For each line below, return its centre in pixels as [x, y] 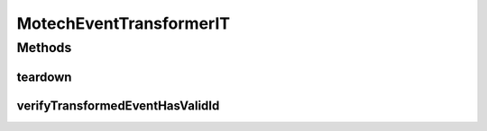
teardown [44, 77]
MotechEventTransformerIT [123, 23]
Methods [44, 48]
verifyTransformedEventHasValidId [118, 105]
